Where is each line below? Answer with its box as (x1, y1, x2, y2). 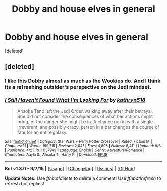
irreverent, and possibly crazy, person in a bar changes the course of (17, 124, 159, 130)
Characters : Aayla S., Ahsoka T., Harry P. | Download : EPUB (5, 152, 108, 157)
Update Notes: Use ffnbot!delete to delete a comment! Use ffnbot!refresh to (5, 175, 161, 181)
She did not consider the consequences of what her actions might (17, 113, 153, 119)
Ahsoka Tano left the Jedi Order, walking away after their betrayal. (17, 108, 153, 114)
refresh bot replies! (5, 180, 44, 186)
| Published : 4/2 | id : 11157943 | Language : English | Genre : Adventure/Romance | (5, 148, 145, 153)
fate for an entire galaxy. (17, 129, 68, 135)
